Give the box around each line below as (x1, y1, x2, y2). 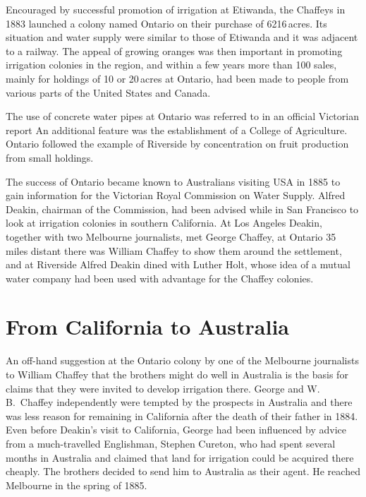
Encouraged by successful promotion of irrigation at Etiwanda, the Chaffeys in (6, 2, 346, 16)
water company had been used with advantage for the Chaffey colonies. (6, 270, 314, 285)
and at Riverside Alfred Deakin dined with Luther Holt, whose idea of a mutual (6, 257, 350, 272)
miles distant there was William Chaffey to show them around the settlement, (6, 243, 342, 258)
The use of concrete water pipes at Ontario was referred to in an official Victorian (6, 109, 359, 124)
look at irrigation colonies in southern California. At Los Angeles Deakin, (6, 215, 322, 230)
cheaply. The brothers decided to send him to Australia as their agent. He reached (6, 464, 360, 479)
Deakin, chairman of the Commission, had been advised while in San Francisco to (6, 201, 359, 216)
